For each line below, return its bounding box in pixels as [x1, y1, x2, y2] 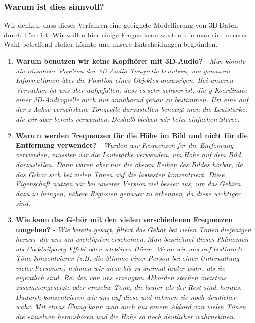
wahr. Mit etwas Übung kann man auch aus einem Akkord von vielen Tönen [15, 301, 246, 312]
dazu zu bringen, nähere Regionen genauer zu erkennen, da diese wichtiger [15, 188, 241, 198]
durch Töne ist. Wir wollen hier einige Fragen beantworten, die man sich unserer [4, 29, 248, 39]
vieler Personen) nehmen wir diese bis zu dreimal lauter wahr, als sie [15, 262, 225, 273]
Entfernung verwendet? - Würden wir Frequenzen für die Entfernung [15, 140, 234, 150]
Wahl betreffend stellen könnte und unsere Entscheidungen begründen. [4, 39, 218, 49]
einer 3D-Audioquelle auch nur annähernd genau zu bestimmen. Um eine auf [15, 94, 248, 105]
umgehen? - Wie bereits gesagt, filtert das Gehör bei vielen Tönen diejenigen [15, 224, 251, 234]
